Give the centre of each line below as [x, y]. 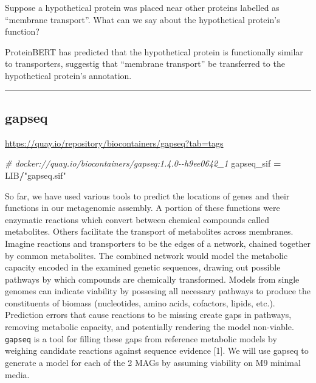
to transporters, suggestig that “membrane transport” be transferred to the [145, 64]
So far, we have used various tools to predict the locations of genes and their [147, 195]
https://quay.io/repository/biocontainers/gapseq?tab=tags [114, 143]
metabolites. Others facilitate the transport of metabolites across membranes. [149, 231]
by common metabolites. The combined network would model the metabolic [146, 255]
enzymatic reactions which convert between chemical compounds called [137, 219]
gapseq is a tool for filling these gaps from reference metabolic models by [141, 338]
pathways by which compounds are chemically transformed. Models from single [152, 279]
